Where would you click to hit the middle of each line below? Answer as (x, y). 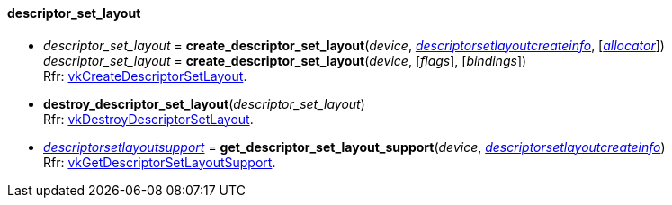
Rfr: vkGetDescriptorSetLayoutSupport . (160, 162)
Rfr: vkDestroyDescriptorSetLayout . (148, 119)
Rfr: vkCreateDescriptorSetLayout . (145, 76)
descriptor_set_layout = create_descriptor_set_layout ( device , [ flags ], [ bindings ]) (285, 60)
